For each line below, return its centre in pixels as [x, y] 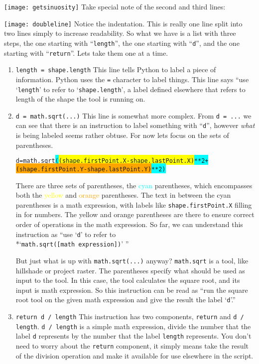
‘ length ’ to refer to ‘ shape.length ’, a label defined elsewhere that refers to [130, 89]
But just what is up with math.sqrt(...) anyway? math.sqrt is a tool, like [132, 260]
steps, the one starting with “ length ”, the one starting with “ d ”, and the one [122, 43]
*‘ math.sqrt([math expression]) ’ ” [72, 244]
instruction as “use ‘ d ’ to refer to [66, 234]
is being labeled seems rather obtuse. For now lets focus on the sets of [122, 135]
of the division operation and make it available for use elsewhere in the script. [134, 355]
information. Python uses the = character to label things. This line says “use [132, 79]
